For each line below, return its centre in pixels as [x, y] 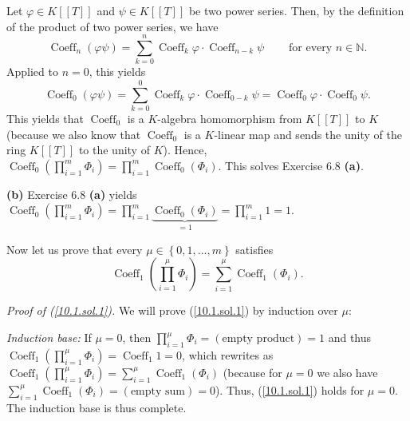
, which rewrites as [228, 354]
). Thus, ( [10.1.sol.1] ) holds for [290, 389]
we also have [347, 372]
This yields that [45, 119]
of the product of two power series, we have [112, 26]
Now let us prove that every [75, 249]
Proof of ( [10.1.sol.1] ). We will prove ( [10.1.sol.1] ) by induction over [172, 310]
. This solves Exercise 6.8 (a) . [291, 165]
